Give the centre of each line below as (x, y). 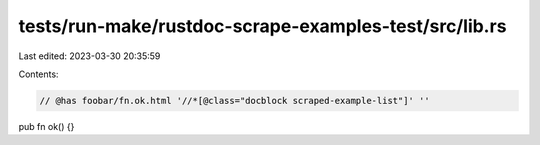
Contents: (38, 74)
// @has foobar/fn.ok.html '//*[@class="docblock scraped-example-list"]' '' (234, 100)
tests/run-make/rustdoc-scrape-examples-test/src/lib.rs (262, 26)
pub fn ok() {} (46, 126)
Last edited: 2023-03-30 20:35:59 (89, 56)
